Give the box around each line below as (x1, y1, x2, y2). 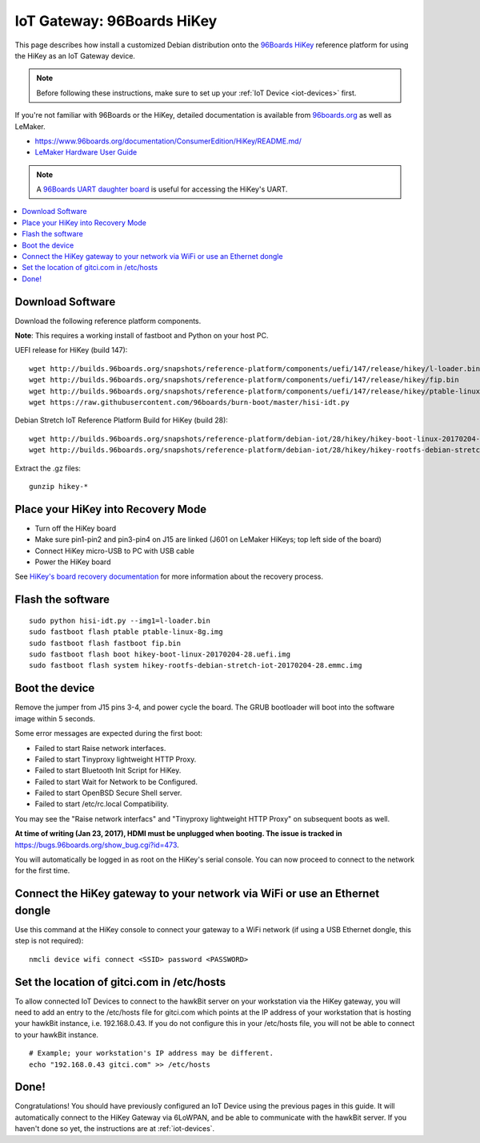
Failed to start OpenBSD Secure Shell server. (34, 788, 182, 798)
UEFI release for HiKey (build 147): (14, 345, 128, 355)
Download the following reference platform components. (14, 316, 202, 325)
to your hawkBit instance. (14, 1030, 99, 1040)
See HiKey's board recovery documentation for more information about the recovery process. (14, 571, 324, 581)
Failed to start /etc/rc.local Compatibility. (34, 799, 170, 809)
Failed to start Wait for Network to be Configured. (34, 777, 198, 786)
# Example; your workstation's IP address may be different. (29, 1048, 274, 1058)
